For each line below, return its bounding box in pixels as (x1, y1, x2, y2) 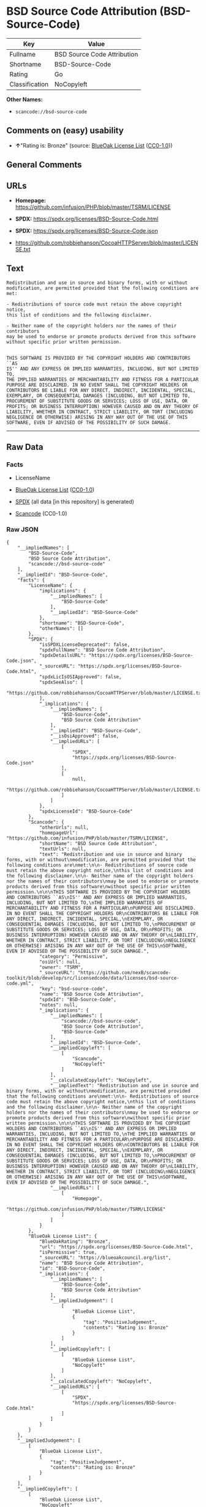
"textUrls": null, (39, 846, 86, 852)
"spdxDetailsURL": (39, 652, 86, 658)
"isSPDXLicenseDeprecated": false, (39, 641, 131, 648)
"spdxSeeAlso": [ (39, 679, 84, 685)
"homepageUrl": (39, 830, 78, 836)
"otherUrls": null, (39, 824, 89, 830)
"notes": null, (39, 1002, 78, 1008)
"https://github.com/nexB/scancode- (77, 969, 172, 975)
